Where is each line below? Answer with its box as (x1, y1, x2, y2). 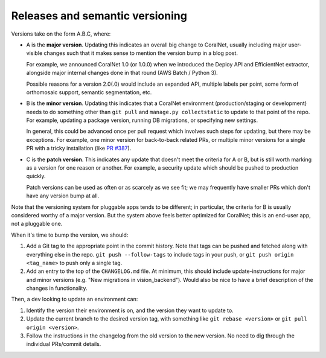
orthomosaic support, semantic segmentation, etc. (26, 88, 152, 96)
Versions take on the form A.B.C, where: (11, 30, 111, 37)
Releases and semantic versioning (11, 9, 187, 22)
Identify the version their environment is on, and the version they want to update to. (26, 307, 234, 314)
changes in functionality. (26, 284, 88, 292)
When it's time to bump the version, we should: (11, 231, 129, 238)
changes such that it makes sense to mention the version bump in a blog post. (43, 50, 238, 57)
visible (26, 50, 43, 57)
